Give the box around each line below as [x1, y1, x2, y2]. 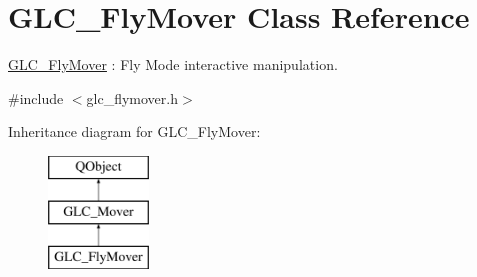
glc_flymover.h [86, 87, 178, 108]
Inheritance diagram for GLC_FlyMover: [8, 121, 261, 142]
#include [8, 87, 64, 108]
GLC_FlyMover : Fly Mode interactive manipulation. [8, 54, 338, 75]
